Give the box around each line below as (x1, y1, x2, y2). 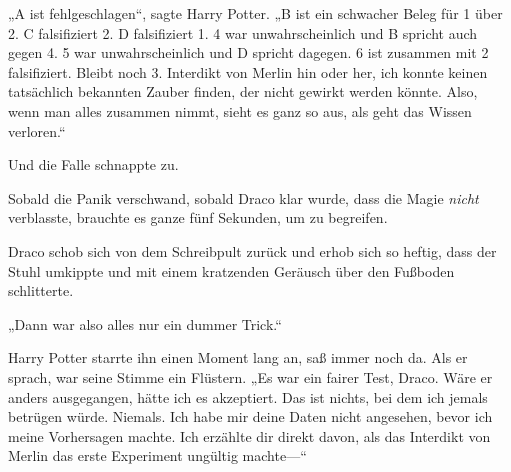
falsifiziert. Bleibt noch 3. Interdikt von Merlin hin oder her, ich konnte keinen (8, 61, 488, 82)
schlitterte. (8, 280, 74, 301)
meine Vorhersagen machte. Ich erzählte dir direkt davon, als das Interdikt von (8, 425, 491, 446)
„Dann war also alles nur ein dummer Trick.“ (8, 313, 282, 334)
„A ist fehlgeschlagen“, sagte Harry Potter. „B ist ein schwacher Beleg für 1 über (8, 3, 503, 23)
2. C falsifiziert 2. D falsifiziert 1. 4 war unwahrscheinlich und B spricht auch (8, 22, 478, 43)
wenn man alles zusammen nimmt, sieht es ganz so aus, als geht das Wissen (8, 100, 472, 121)
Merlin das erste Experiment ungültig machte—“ (8, 445, 307, 466)
